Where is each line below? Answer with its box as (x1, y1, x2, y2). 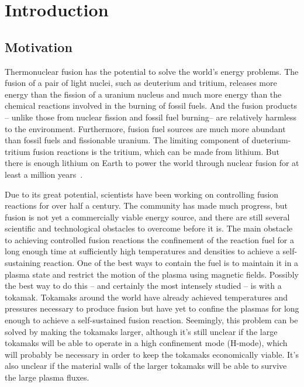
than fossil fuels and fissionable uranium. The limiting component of (5, 134, 249, 146)
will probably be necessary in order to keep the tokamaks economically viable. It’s (5, 348, 299, 360)
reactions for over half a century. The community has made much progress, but (5, 199, 288, 212)
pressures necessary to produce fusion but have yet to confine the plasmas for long (5, 302, 299, 315)
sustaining (5, 257, 41, 269)
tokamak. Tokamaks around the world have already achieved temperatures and (5, 291, 288, 303)
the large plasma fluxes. (5, 371, 89, 383)
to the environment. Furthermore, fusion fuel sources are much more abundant (5, 122, 286, 134)
